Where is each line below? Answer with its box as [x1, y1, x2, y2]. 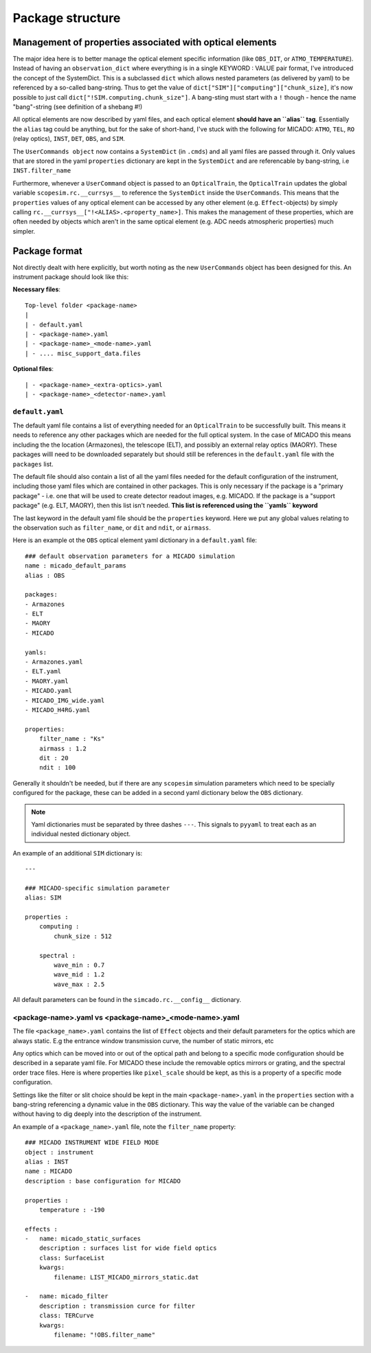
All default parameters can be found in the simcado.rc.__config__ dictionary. [12, 996, 242, 1004]
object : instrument [25, 1148, 94, 1156]
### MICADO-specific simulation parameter [25, 884, 170, 892]
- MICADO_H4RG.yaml [25, 706, 91, 714]
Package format [12, 245, 82, 257]
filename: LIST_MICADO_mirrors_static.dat [54, 1273, 199, 1281]
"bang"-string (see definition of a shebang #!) [12, 103, 143, 111]
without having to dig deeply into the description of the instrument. [12, 1110, 202, 1118]
